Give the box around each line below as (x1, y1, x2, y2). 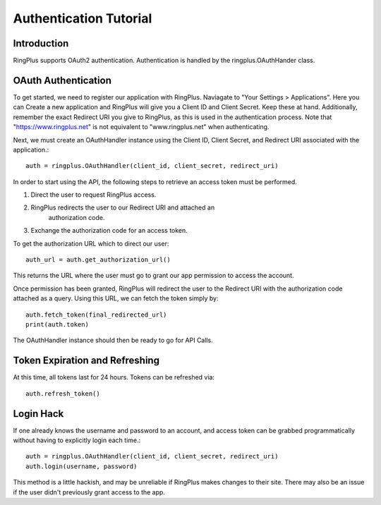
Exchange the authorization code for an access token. (30, 226, 188, 235)
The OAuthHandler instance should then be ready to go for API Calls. (13, 336, 213, 345)
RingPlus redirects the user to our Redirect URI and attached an (30, 203, 215, 212)
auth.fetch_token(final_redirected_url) (25, 310, 167, 319)
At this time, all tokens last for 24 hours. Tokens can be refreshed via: (13, 373, 215, 382)
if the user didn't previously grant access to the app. (13, 487, 166, 497)
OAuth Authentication (13, 74, 112, 86)
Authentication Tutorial (13, 11, 152, 26)
